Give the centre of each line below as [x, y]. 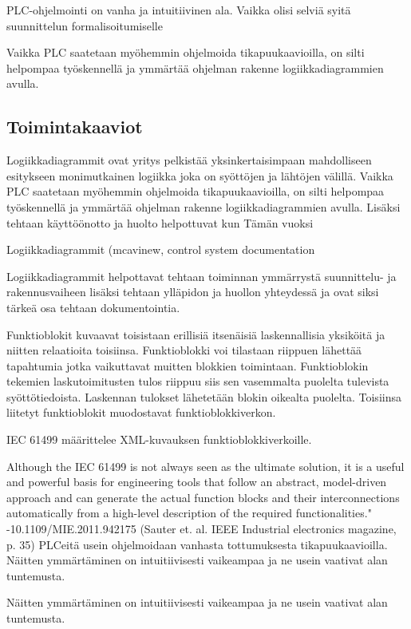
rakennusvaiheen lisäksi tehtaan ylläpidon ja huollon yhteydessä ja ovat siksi [193, 292]
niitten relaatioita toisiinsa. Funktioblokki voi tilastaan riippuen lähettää [184, 350]
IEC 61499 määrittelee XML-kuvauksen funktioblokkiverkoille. [159, 439]
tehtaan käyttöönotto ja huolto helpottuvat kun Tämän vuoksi [160, 222]
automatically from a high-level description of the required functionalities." [189, 513]
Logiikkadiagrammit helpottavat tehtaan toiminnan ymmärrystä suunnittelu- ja [202, 276]
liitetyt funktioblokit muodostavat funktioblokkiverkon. [141, 412]
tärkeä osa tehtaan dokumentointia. [93, 307]
